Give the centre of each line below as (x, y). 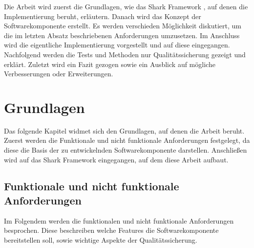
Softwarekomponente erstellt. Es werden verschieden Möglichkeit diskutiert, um (123, 26)
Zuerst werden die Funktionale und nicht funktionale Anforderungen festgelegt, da (127, 140)
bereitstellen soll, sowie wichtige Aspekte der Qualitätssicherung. (101, 240)
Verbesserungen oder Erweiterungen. (59, 74)
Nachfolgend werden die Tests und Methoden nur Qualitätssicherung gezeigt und (125, 54)
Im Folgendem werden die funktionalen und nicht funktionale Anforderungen (119, 220)
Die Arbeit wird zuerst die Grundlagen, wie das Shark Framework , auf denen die (126, 6)
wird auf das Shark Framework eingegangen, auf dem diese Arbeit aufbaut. (116, 159)
